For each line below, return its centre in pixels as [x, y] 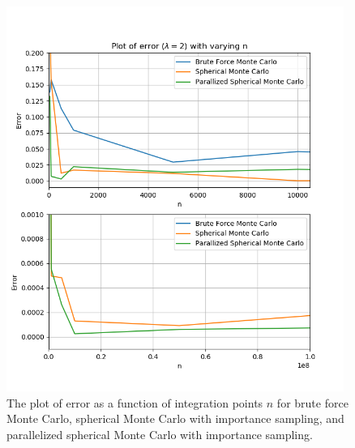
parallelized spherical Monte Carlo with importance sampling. [160, 434]
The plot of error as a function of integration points [135, 402]
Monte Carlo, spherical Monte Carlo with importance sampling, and [175, 418]
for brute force [312, 402]
